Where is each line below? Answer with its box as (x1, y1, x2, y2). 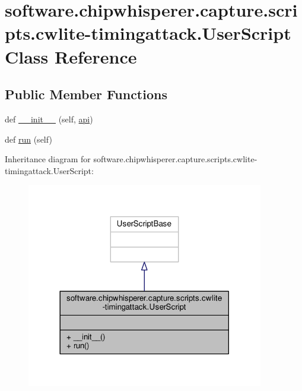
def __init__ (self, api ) (5, 112, 93, 125)
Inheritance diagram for (5, 153, 91, 165)
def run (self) (5, 133, 52, 145)
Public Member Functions (5, 85, 167, 103)
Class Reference (5, 44, 137, 68)
